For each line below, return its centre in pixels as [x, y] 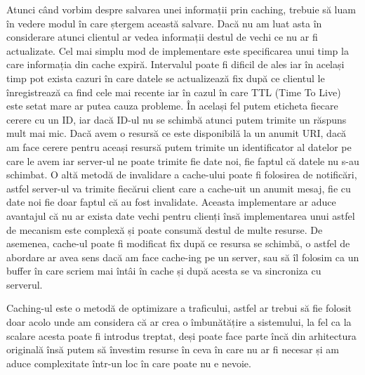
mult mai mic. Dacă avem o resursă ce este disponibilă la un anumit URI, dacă [177, 133]
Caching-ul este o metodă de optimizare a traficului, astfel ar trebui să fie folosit [179, 308]
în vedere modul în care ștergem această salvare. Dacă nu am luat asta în [164, 23]
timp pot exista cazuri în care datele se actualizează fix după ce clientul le [166, 78]
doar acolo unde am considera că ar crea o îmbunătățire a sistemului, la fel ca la [179, 322]
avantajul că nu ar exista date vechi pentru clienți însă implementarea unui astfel [181, 215]
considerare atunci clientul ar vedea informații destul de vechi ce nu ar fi [162, 37]
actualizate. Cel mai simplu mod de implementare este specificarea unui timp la [178, 50]
